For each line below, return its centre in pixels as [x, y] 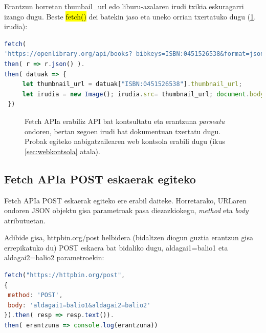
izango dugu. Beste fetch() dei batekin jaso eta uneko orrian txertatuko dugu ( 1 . [130, 16]
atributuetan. [25, 220]
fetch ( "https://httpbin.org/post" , [65, 275]
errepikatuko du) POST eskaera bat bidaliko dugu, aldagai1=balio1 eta [116, 247]
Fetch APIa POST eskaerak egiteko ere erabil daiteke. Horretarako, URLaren [125, 200]
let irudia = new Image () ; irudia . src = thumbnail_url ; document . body [143, 94]
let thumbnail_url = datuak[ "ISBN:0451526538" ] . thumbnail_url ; [132, 84]
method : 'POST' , [35, 295]
